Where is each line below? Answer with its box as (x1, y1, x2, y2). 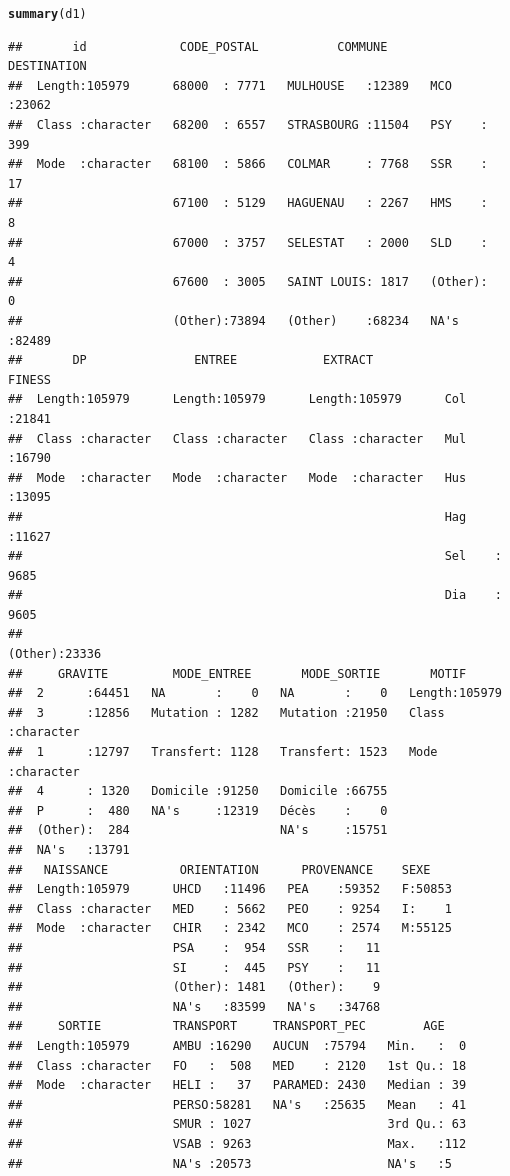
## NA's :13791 (8, 843, 130, 857)
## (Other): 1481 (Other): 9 (8, 980, 381, 995)
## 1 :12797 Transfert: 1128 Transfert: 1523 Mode (8, 745, 438, 760)
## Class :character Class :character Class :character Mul (8, 431, 467, 446)
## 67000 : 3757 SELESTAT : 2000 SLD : (8, 235, 488, 250)
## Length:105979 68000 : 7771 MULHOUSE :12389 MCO (8, 78, 452, 93)
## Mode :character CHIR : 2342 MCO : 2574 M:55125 (8, 921, 452, 936)
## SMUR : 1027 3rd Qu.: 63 (8, 1117, 467, 1132)
